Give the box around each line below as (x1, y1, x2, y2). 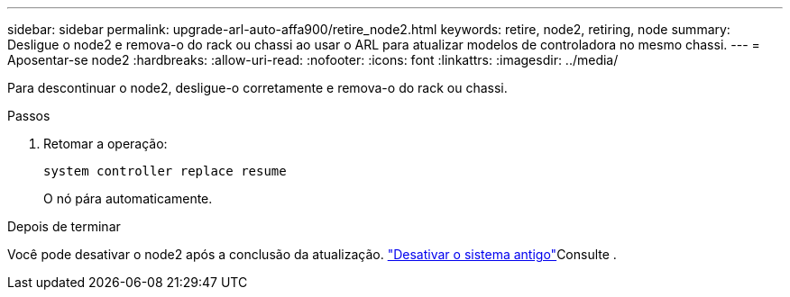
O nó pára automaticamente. (43, 191, 213, 206)
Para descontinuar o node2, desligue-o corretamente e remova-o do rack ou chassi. (7, 80, 508, 95)
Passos (7, 108, 51, 123)
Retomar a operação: (43, 136, 168, 151)
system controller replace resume (43, 164, 287, 178)
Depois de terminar (7, 219, 121, 234)
